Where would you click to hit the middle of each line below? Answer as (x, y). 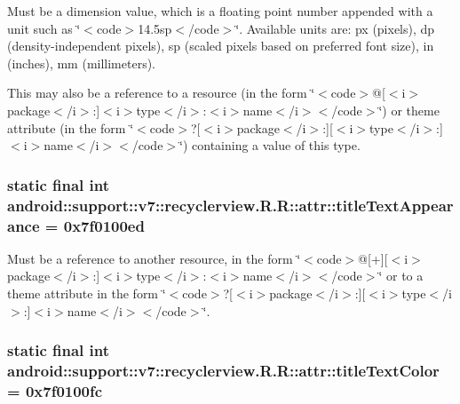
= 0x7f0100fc (55, 390)
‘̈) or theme (409, 110)
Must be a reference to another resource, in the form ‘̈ (154, 258)
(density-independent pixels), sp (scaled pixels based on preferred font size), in (221, 46)
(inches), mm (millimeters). (82, 63)
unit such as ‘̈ (44, 28)
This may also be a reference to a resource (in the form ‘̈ (161, 93)
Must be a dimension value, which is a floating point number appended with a (220, 11)
